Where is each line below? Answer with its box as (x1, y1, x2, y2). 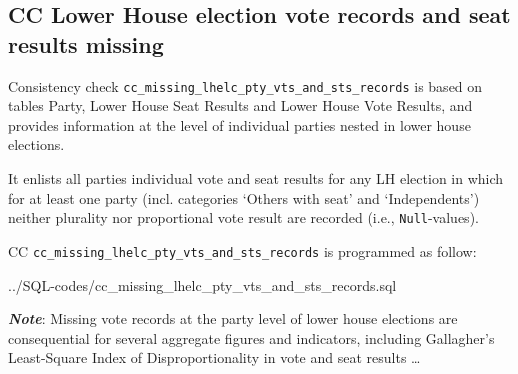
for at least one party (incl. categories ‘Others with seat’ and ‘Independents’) (8, 187, 480, 208)
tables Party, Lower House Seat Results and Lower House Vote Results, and (8, 95, 473, 116)
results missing (8, 28, 164, 59)
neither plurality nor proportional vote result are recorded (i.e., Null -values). (8, 207, 479, 228)
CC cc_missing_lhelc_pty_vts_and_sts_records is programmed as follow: (8, 240, 477, 261)
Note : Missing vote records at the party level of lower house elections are (8, 308, 458, 329)
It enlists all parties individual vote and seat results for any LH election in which (8, 168, 504, 189)
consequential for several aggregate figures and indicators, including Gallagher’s (8, 327, 495, 348)
